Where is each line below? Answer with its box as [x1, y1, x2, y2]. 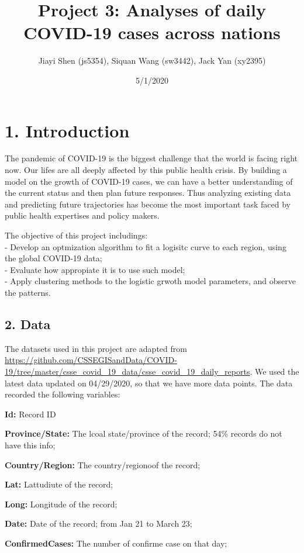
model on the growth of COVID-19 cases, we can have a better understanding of [5, 175, 293, 187]
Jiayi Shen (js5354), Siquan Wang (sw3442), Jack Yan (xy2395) [38, 54, 266, 67]
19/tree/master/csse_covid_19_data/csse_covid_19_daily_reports [5, 365, 250, 377]
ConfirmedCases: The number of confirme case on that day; [5, 537, 227, 549]
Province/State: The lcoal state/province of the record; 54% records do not [5, 427, 282, 440]
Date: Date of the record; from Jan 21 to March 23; [5, 517, 192, 530]
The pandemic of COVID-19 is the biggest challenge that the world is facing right [5, 152, 298, 164]
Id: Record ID [5, 407, 56, 420]
